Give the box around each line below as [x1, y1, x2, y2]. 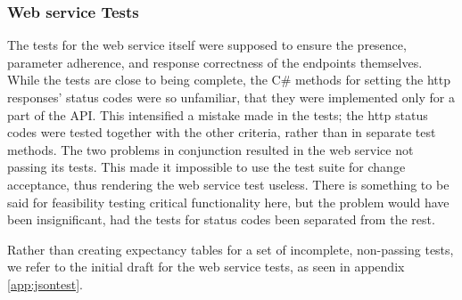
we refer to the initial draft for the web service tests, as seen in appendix [7, 257, 405, 276]
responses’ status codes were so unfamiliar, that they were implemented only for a [7, 88, 455, 106]
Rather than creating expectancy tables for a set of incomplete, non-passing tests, [7, 239, 454, 258]
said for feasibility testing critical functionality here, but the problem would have [7, 192, 450, 211]
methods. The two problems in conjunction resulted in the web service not [7, 140, 414, 158]
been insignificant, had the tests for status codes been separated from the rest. [7, 210, 435, 229]
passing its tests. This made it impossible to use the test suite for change [7, 158, 406, 176]
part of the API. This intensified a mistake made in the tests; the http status [7, 105, 428, 124]
